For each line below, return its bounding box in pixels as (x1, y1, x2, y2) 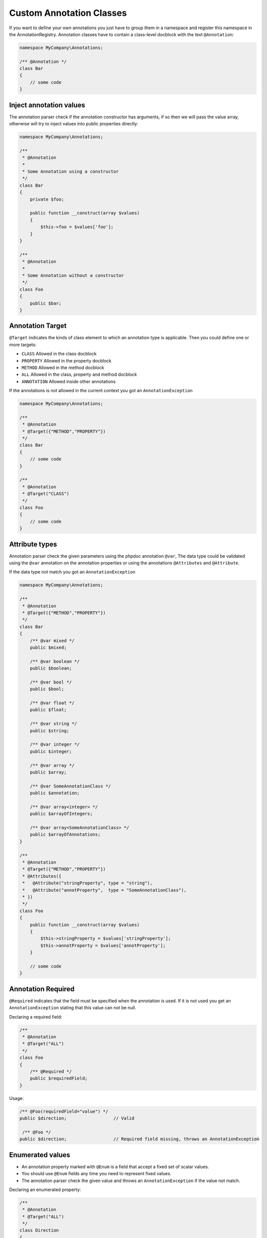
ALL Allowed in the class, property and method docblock (21, 371, 137, 377)
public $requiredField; (30, 1076, 88, 1082)
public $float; (30, 707, 67, 713)
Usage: (9, 1095, 24, 1101)
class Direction (19, 1228, 59, 1233)
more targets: (9, 342, 37, 348)
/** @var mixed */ (30, 638, 75, 643)
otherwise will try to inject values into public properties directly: (9, 121, 138, 127)
